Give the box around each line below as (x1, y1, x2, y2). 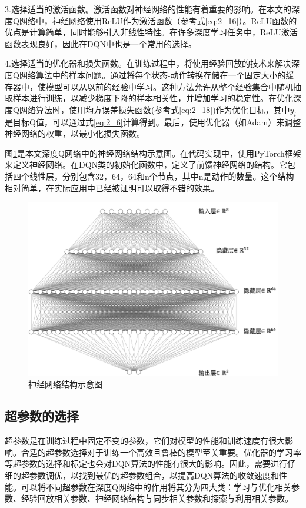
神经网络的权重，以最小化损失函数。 (5, 127, 145, 140)
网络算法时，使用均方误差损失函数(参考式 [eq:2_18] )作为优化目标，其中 (19, 103, 290, 115)
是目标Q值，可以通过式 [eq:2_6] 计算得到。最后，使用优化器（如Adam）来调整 (5, 115, 301, 128)
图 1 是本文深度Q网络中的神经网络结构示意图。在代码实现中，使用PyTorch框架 (5, 147, 301, 159)
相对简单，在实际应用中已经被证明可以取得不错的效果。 (5, 181, 219, 194)
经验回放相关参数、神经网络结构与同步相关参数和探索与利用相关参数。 (21, 492, 293, 504)
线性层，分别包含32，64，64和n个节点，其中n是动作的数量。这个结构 (29, 170, 294, 182)
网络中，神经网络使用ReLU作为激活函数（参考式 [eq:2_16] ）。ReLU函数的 (19, 14, 297, 26)
